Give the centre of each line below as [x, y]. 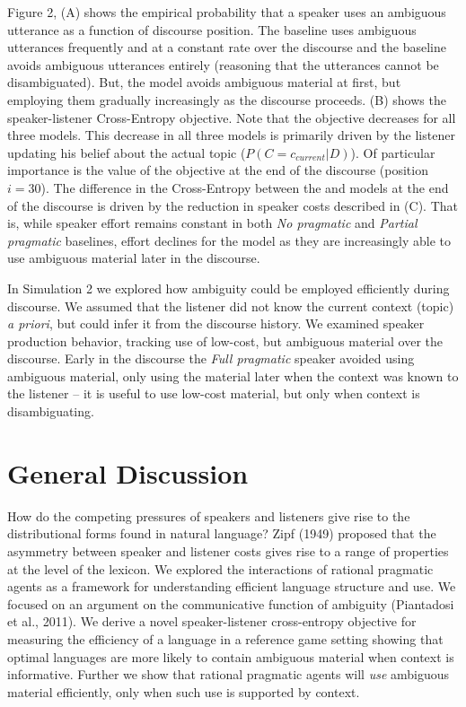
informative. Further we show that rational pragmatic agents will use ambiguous [229, 674]
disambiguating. [51, 411]
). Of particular [393, 152]
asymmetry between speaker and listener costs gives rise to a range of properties [228, 550]
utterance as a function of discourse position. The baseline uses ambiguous [212, 29]
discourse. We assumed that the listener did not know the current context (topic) [231, 305]
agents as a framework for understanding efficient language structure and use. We [232, 586]
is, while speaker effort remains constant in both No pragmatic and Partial [212, 223]
